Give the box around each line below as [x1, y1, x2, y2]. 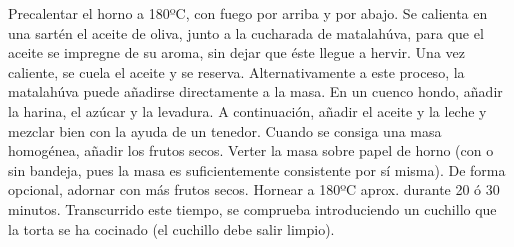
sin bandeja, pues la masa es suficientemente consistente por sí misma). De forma [8, 159, 506, 180]
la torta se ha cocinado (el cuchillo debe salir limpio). [8, 218, 335, 239]
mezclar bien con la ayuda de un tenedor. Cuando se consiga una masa [8, 120, 442, 141]
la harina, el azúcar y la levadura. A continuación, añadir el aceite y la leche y [8, 100, 487, 121]
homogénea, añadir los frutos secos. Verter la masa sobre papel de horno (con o [8, 140, 494, 161]
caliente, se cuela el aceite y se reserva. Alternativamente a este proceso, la [8, 61, 465, 82]
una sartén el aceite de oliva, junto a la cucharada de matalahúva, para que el [8, 22, 484, 43]
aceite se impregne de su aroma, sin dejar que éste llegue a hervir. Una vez [8, 42, 465, 63]
